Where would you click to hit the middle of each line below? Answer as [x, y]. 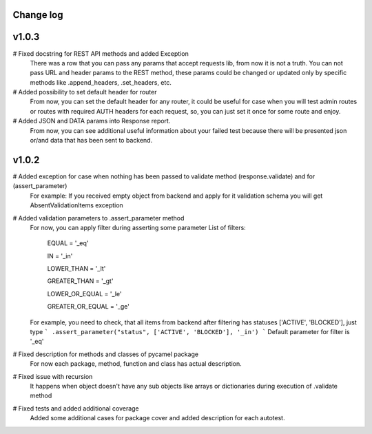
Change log [38, 15]
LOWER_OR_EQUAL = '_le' [84, 293]
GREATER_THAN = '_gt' [80, 281]
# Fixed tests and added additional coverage [76, 408]
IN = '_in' [60, 256]
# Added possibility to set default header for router [85, 92]
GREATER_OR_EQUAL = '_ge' [89, 307]
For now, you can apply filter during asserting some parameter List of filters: [138, 227]
